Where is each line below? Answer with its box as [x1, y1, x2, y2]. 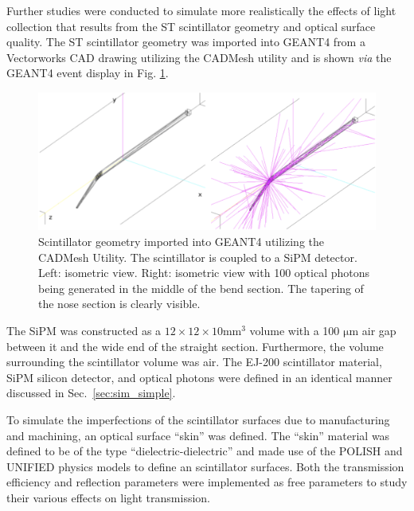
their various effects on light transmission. [6, 489, 210, 505]
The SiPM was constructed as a [6, 322, 162, 339]
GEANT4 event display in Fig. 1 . [6, 64, 169, 81]
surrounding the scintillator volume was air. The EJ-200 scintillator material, [6, 353, 382, 370]
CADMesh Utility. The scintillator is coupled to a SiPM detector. [38, 248, 357, 265]
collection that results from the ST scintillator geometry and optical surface [6, 18, 376, 34]
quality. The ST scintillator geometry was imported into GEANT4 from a [6, 33, 365, 50]
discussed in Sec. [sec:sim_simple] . [6, 384, 176, 401]
